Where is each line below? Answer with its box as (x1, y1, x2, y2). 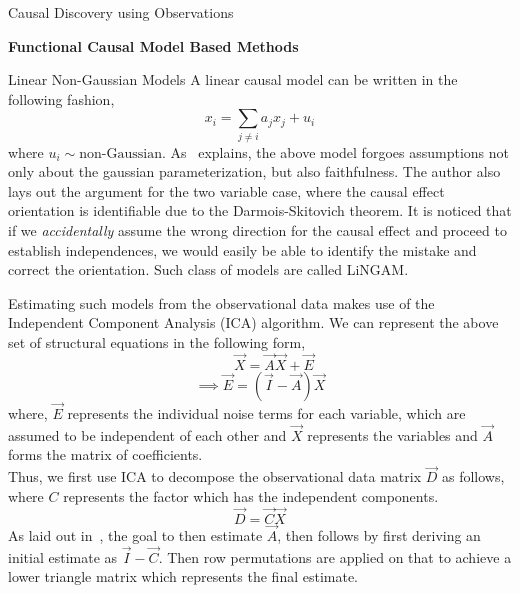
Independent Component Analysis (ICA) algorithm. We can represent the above (8, 312, 499, 333)
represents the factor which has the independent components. (63, 485, 439, 506)
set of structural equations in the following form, (8, 332, 306, 353)
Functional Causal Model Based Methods (8, 35, 299, 56)
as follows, (441, 466, 505, 487)
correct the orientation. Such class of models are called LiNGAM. (8, 259, 409, 280)
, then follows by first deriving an (277, 524, 481, 545)
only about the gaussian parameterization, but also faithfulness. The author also (8, 161, 501, 182)
